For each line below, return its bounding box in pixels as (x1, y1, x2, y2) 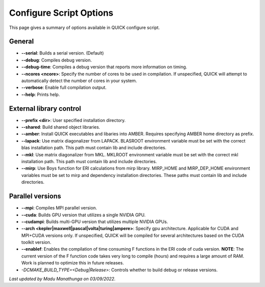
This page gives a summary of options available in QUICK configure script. (9, 25, 160, 30)
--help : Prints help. (21, 91, 60, 97)
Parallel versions (9, 192, 61, 201)
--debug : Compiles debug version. (21, 57, 92, 63)
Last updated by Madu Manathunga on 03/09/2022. (9, 276, 116, 282)
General (9, 37, 34, 46)
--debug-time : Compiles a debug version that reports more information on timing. (21, 64, 187, 70)
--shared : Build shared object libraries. (21, 124, 101, 130)
